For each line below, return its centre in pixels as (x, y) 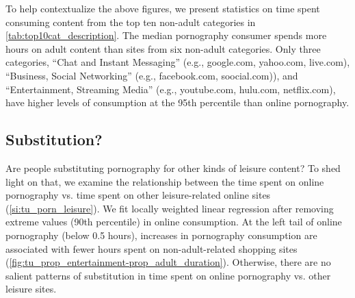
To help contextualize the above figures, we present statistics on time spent (163, 8)
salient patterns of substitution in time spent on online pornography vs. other (168, 275)
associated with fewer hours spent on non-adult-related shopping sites (152, 248)
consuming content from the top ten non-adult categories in (131, 22)
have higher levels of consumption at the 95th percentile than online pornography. (177, 102)
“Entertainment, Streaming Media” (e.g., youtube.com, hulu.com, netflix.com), (171, 89)
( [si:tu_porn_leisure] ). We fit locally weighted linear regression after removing (170, 208)
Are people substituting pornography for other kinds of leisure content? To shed (173, 167)
